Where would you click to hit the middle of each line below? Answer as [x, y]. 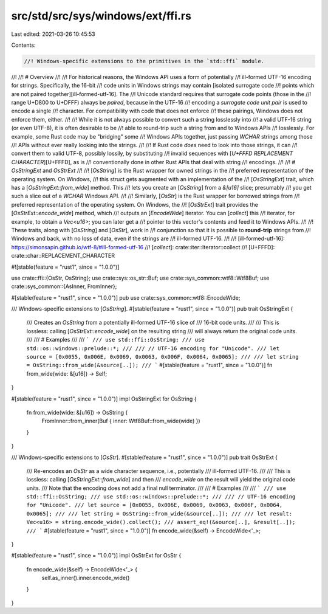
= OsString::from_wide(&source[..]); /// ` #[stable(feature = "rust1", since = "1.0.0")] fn [149, 365]
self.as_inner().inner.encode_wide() [86, 578]
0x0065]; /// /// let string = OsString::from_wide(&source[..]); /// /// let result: [159, 513]
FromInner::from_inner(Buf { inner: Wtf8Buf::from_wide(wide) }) [121, 421]
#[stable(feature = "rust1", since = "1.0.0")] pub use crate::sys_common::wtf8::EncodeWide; [126, 297]
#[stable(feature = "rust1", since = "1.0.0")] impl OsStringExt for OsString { [104, 399]
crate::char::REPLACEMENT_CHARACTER [63, 256]
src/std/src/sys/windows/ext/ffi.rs [101, 16]
